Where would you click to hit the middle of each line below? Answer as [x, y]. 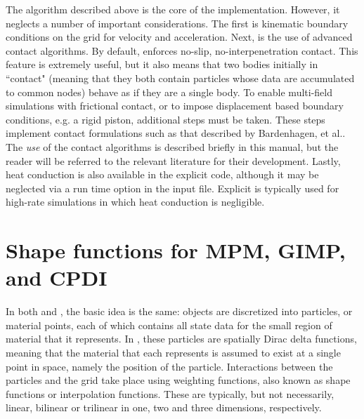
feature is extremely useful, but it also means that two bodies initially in [162, 64]
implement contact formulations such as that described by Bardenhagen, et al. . [176, 133]
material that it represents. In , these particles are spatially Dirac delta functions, [181, 339]
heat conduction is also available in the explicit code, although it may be [162, 174]
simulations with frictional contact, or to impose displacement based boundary [175, 106]
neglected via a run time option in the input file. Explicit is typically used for [173, 188]
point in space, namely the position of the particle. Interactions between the [169, 366]
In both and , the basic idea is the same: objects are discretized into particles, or [179, 311]
